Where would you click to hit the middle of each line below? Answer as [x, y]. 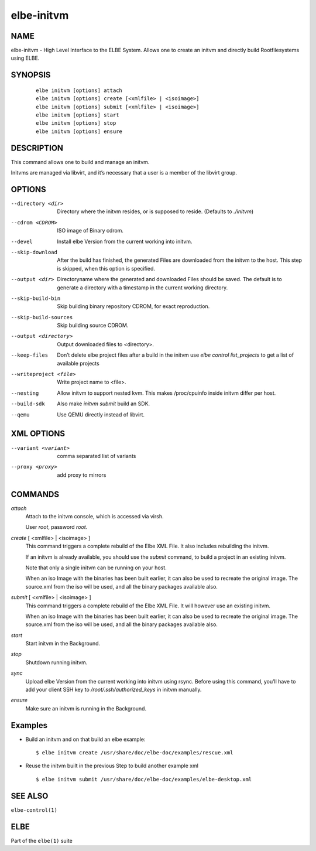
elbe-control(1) [34, 810]
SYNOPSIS [31, 75]
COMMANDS [35, 494]
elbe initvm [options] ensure [79, 131]
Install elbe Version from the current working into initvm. [125, 241]
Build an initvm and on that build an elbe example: [85, 739]
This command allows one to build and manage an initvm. [80, 162]
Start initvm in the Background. [63, 644]
